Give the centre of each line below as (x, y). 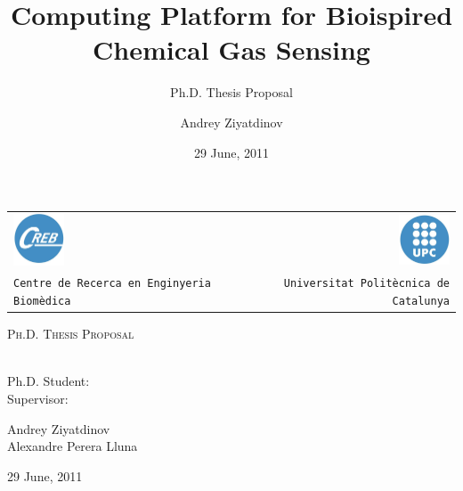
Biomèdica (42, 302)
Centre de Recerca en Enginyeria (112, 284)
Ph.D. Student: (49, 381)
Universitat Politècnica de (366, 284)
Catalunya (421, 302)
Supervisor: (38, 399)
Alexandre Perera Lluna (73, 446)
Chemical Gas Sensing (231, 49)
